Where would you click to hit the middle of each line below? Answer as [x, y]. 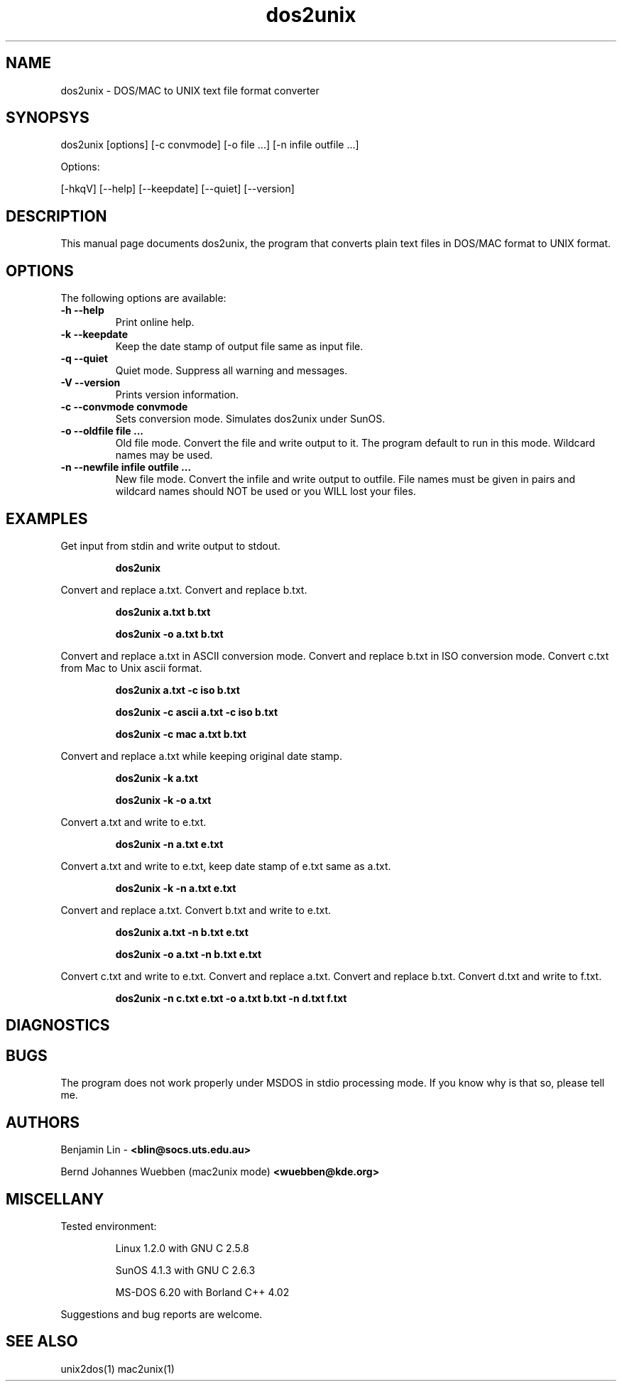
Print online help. [155, 322]
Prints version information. [177, 395]
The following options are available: [143, 298]
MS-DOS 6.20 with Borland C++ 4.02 [202, 1292]
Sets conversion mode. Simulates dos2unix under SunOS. [250, 419]
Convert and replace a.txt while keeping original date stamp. [201, 756]
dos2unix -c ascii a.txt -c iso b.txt [197, 712]
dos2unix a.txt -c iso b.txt [178, 690]
